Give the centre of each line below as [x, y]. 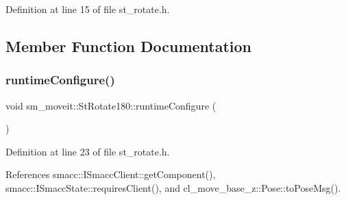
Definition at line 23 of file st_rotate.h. [88, 151]
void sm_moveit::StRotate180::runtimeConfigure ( [111, 105]
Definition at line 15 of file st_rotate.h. [88, 9]
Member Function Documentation [129, 46]
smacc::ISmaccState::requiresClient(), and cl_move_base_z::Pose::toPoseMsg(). [173, 187]
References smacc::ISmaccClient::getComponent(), [111, 174]
